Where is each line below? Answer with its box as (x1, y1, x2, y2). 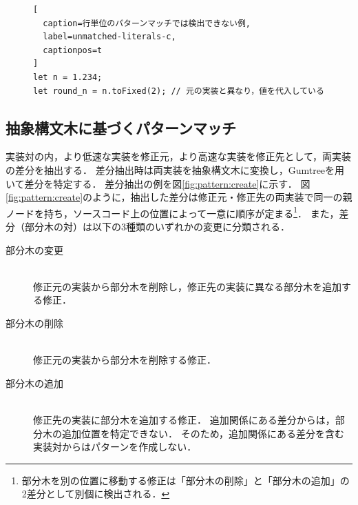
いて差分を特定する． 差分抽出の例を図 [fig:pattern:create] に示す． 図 (6, 176, 310, 190)
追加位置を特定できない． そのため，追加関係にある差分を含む (61, 426, 344, 440)
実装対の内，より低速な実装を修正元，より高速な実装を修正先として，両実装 (6, 149, 352, 164)
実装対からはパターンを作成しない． (33, 439, 197, 454)
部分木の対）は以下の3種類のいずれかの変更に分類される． (24, 219, 290, 233)
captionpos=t (43, 45, 103, 55)
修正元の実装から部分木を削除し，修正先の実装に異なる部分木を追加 (33, 279, 341, 293)
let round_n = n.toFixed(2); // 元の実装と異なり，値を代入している (33, 86, 324, 96)
